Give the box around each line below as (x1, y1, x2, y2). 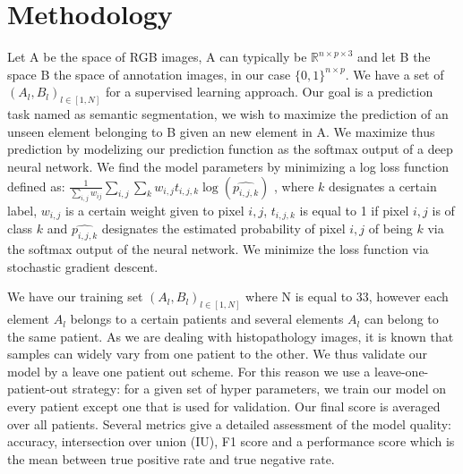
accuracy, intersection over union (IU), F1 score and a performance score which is (7, 432, 455, 451)
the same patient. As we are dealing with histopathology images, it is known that (7, 326, 454, 345)
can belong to (364, 309, 439, 328)
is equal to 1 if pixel (299, 200, 409, 219)
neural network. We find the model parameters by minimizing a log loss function (7, 157, 450, 175)
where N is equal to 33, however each (245, 287, 449, 306)
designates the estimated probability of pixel (101, 219, 346, 238)
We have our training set (7, 287, 143, 306)
